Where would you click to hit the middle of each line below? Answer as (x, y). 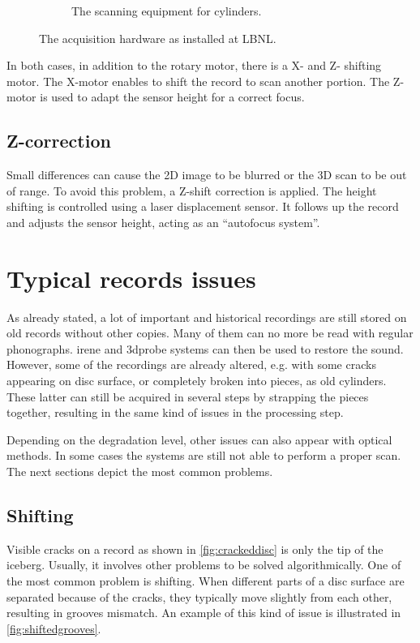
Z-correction (59, 141)
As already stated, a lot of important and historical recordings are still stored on (207, 317)
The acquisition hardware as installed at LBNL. (158, 38)
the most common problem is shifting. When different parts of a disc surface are (206, 581)
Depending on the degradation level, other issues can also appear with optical (199, 439)
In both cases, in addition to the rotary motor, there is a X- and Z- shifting (194, 65)
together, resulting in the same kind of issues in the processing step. (175, 412)
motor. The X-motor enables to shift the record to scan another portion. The (198, 81)
